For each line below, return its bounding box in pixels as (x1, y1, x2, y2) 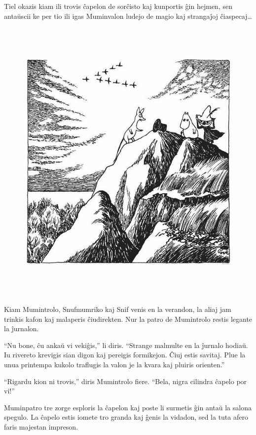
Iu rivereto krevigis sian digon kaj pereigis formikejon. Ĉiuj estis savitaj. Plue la (4, 349, 246, 360)
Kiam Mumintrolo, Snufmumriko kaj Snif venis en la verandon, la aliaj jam (4, 304, 231, 314)
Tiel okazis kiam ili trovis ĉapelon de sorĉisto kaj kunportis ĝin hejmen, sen (4, 1, 232, 11)
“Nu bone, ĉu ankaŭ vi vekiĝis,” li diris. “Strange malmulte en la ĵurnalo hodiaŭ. (4, 340, 248, 350)
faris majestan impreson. (4, 422, 78, 432)
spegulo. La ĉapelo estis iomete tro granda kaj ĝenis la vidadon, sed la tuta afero (4, 412, 248, 422)
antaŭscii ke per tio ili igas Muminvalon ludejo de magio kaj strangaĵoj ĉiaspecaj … (4, 10, 252, 21)
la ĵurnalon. (4, 323, 39, 334)
